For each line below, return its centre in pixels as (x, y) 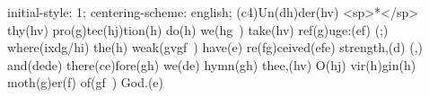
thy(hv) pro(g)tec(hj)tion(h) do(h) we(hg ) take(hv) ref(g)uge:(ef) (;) (198, 29)
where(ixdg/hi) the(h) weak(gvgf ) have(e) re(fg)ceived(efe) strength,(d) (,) (215, 47)
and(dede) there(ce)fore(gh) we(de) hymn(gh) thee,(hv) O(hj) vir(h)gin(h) (212, 64)
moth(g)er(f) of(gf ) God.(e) (86, 82)
